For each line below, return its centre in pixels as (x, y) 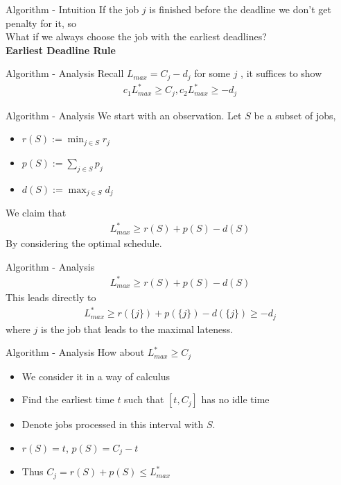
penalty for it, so (41, 23)
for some (212, 73)
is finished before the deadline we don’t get (240, 9)
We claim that (36, 213)
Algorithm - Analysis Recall (65, 73)
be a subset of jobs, (295, 115)
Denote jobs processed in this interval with (113, 424)
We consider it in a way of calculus (96, 376)
